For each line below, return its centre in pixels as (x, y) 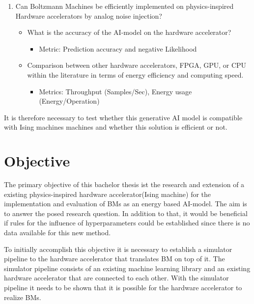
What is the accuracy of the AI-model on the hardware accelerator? (129, 32)
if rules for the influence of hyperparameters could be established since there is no (127, 223)
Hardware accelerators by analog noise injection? (89, 15)
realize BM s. (23, 297)
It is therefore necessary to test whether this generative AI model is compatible (123, 117)
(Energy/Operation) (69, 101)
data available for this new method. (57, 233)
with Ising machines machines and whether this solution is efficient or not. (116, 127)
